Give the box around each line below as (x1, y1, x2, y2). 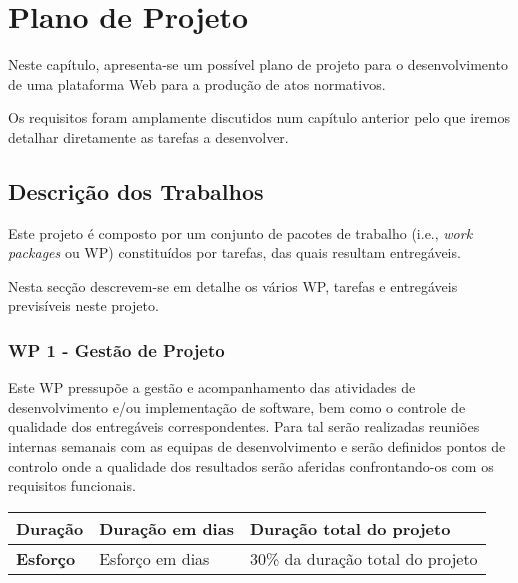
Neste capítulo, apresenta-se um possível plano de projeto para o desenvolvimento (8, 54, 508, 75)
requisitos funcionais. (8, 475, 136, 496)
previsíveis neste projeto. (8, 295, 159, 316)
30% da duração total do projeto (249, 546, 478, 570)
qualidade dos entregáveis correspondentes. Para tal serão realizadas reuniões (8, 416, 480, 437)
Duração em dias (99, 516, 234, 540)
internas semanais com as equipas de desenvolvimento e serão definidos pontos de (8, 436, 506, 457)
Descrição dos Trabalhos (8, 175, 264, 206)
